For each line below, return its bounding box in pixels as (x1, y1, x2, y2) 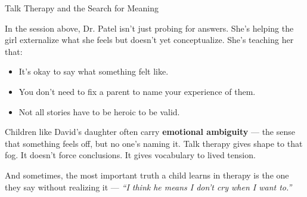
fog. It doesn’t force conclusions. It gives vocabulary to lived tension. (5, 149, 256, 161)
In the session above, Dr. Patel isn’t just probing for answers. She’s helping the (5, 21, 294, 34)
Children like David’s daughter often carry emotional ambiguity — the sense (5, 125, 295, 138)
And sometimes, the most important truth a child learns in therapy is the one (5, 168, 289, 181)
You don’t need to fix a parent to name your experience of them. (18, 85, 256, 97)
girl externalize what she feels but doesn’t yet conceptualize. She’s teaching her (5, 33, 294, 46)
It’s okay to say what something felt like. (18, 65, 169, 78)
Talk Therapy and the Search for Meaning (5, 2, 159, 14)
